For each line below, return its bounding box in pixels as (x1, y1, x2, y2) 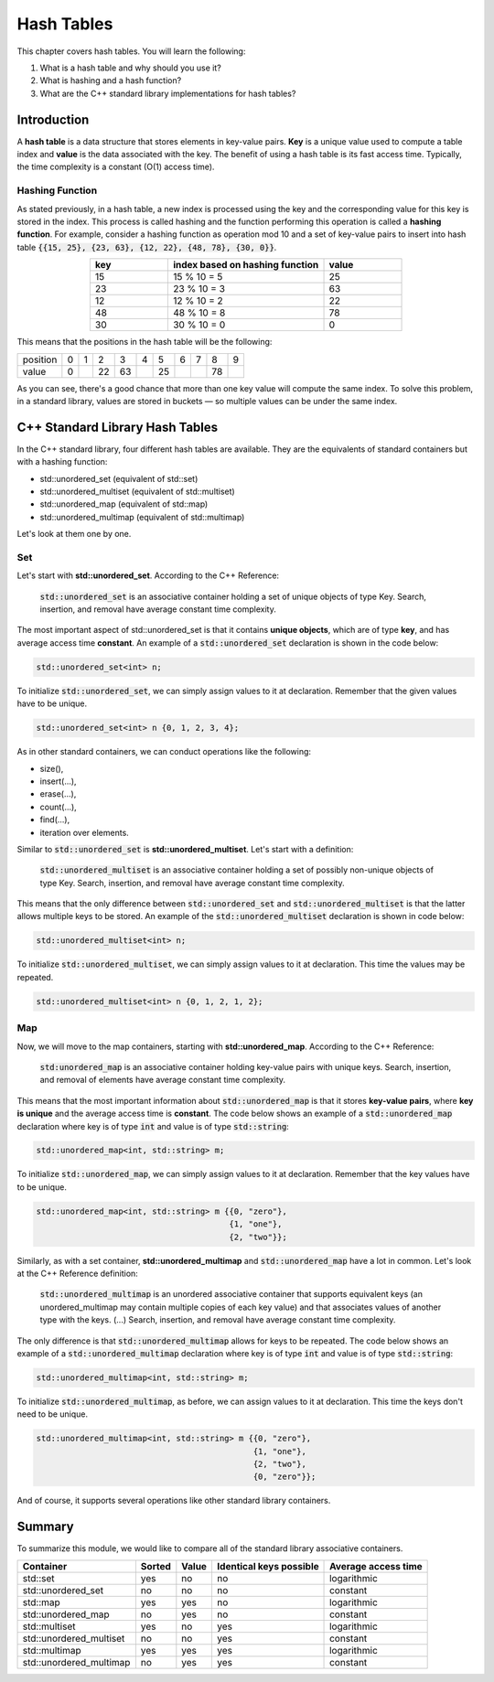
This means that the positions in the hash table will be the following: (16, 337, 273, 348)
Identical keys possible (216, 1559, 319, 1572)
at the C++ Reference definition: (16, 1268, 139, 1279)
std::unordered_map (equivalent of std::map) (39, 498, 209, 509)
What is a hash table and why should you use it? (39, 62, 221, 73)
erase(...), (39, 788, 77, 799)
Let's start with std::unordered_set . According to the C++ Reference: (16, 570, 279, 581)
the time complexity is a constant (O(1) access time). (16, 161, 215, 173)
